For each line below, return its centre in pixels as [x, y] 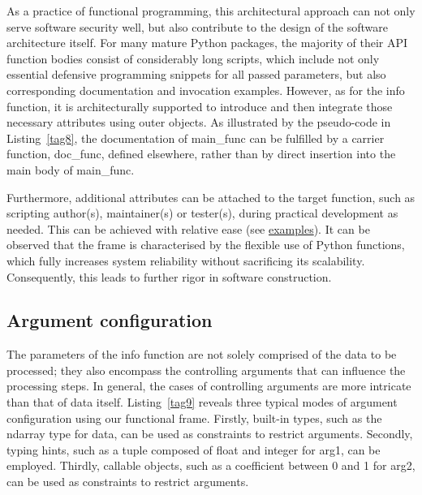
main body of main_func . [71, 169]
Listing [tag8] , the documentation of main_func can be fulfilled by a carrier [196, 138]
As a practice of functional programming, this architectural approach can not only [211, 11]
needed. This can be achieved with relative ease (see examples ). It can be [188, 228]
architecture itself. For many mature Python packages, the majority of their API [207, 43]
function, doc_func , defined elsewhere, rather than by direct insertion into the [201, 154]
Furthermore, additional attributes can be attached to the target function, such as [211, 197]
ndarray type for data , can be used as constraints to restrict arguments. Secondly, [210, 434]
